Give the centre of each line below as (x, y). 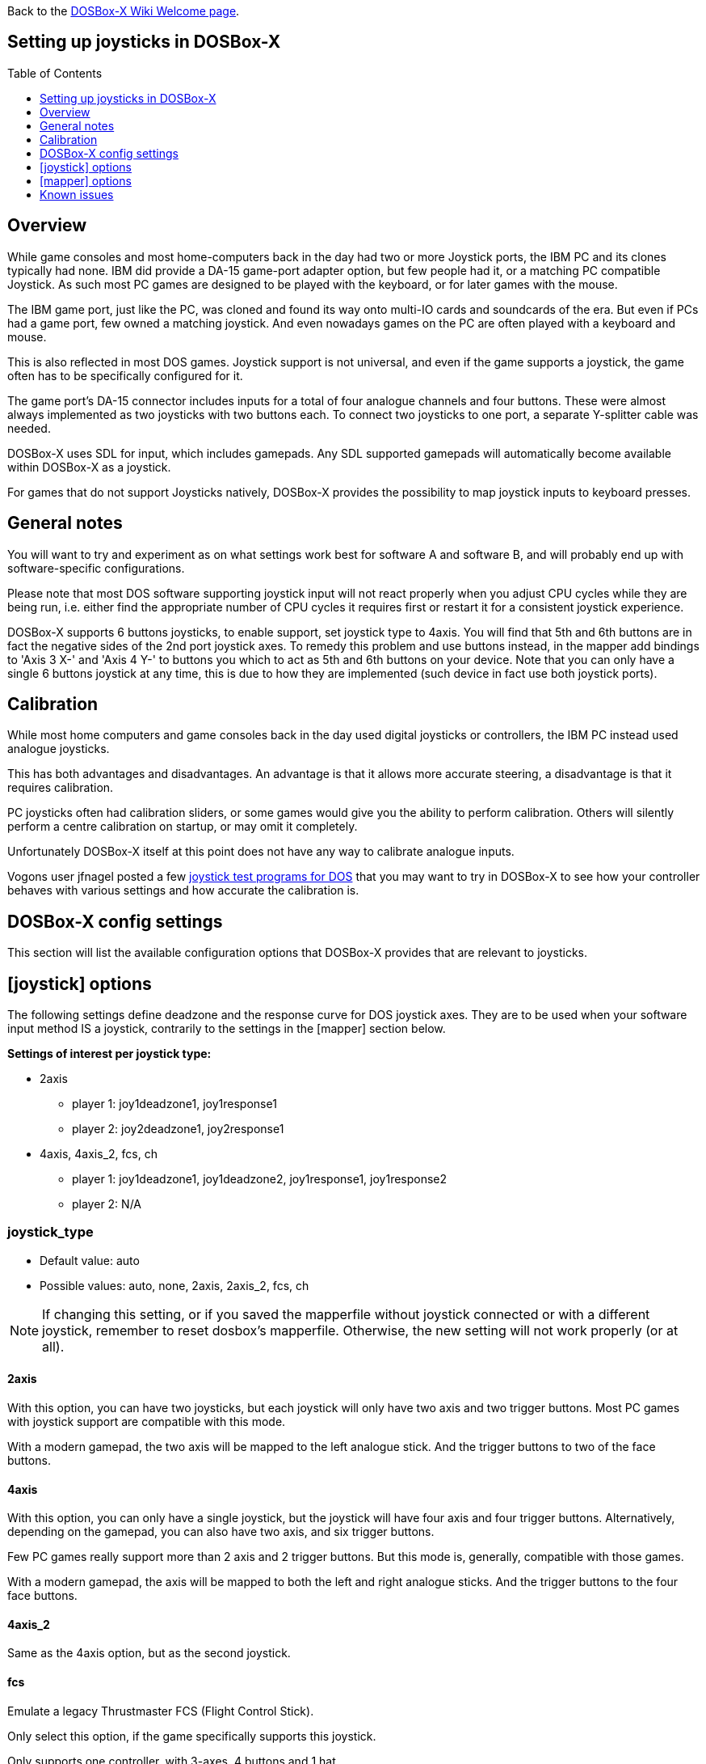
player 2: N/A (107, 1204)
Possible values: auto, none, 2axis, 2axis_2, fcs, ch (174, 1285)
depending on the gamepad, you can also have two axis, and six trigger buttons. (221, 1532)
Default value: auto (90, 1260)
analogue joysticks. (59, 749)
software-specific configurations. (96, 568)
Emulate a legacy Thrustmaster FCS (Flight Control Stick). (161, 1711)
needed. (29, 428)
